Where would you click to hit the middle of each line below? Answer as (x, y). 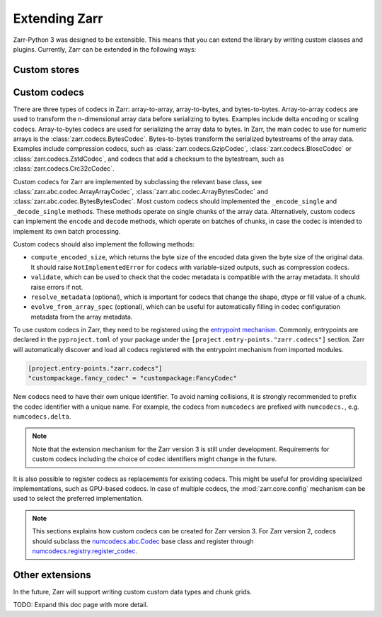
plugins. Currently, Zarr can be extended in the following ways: (105, 49)
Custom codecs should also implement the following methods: (104, 244)
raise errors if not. (57, 287)
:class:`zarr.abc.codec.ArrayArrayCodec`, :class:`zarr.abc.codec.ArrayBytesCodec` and (141, 191)
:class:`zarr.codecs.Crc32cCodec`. (64, 169)
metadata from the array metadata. (82, 317)
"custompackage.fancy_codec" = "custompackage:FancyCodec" (132, 378)
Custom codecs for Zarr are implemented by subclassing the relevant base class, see (137, 181)
